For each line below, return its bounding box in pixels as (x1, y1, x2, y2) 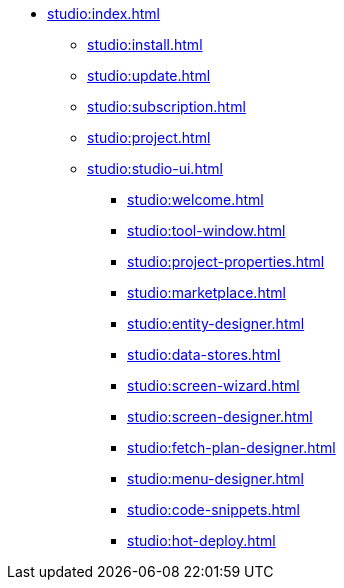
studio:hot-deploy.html (127, 532, 276, 549)
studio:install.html (87, 36, 203, 53)
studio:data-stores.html (127, 346, 281, 363)
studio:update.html (87, 67, 211, 84)
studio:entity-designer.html (127, 315, 305, 332)
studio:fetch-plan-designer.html (127, 439, 336, 456)
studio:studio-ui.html (87, 160, 223, 177)
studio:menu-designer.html (127, 470, 304, 487)
